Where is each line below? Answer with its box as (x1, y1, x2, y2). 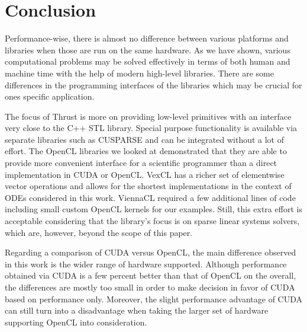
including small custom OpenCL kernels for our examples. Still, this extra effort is (5, 203, 302, 215)
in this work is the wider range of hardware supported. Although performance (5, 257, 287, 270)
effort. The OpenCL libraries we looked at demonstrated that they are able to (5, 145, 287, 157)
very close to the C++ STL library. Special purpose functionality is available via (5, 122, 298, 134)
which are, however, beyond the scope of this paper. (5, 226, 193, 238)
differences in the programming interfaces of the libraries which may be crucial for (5, 78, 302, 91)
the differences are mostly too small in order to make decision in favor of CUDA (5, 281, 295, 293)
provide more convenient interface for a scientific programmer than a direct (5, 157, 277, 169)
